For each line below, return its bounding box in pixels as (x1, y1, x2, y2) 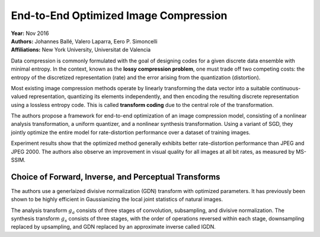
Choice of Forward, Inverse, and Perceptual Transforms (11, 172, 220, 182)
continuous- (270, 84, 301, 91)
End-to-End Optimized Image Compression (11, 9, 228, 22)
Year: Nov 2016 (11, 30, 49, 37)
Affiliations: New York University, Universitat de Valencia (11, 46, 151, 53)
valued (11, 93, 28, 100)
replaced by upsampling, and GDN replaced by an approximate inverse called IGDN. (11, 223, 216, 230)
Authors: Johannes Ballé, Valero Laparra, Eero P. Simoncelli (11, 37, 158, 45)
